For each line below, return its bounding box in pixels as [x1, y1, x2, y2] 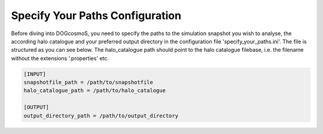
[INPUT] [23, 70, 46, 77]
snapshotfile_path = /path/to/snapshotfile [23, 79, 154, 86]
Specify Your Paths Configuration [11, 9, 182, 22]
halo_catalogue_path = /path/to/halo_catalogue [23, 87, 166, 94]
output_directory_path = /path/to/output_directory [23, 112, 179, 119]
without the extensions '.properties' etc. [11, 54, 109, 62]
